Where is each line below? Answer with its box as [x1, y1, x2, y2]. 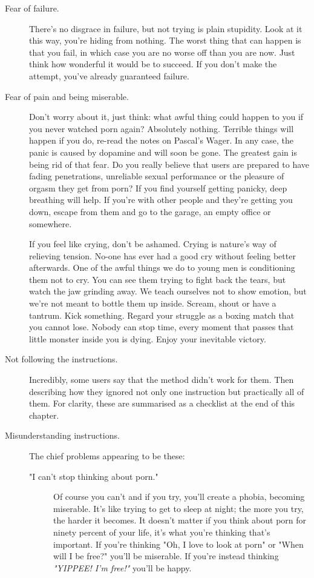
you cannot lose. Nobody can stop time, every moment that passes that [29, 321, 294, 333]
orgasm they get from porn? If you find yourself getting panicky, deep [29, 181, 287, 194]
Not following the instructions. [5, 353, 118, 365]
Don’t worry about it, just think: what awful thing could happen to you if [29, 110, 304, 123]
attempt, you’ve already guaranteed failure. [29, 69, 189, 82]
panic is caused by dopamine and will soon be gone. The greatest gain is [29, 145, 297, 158]
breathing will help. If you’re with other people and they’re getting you [29, 193, 293, 206]
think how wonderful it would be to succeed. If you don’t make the [29, 58, 277, 70]
